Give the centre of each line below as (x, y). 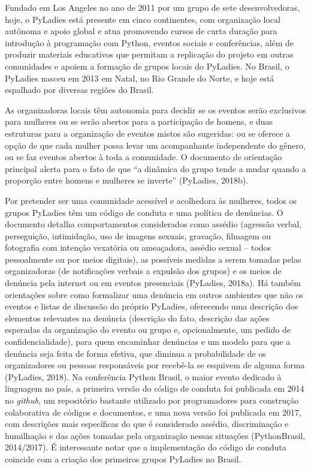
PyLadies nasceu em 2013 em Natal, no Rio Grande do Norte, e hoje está (140, 78)
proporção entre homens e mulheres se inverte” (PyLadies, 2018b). (127, 180)
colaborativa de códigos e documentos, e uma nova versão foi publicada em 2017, (153, 412)
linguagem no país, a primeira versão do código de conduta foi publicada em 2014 (155, 388)
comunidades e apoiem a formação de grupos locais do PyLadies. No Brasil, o (147, 66)
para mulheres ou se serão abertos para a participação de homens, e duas (139, 121)
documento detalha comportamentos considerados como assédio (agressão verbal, (153, 224)
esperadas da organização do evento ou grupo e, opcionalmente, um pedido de (148, 330)
